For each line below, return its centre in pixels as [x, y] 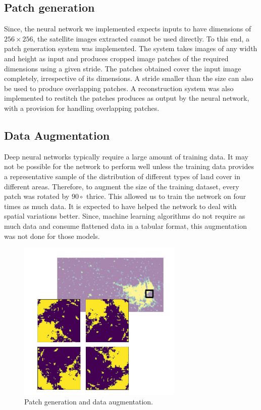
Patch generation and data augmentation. [89, 402]
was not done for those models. [52, 236]
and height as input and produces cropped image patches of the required [116, 58]
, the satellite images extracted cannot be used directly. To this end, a [141, 38]
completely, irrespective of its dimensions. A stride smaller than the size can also [129, 78]
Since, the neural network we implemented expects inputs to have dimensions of [128, 29]
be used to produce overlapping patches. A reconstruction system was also [119, 88]
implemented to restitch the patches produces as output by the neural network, [127, 98]
